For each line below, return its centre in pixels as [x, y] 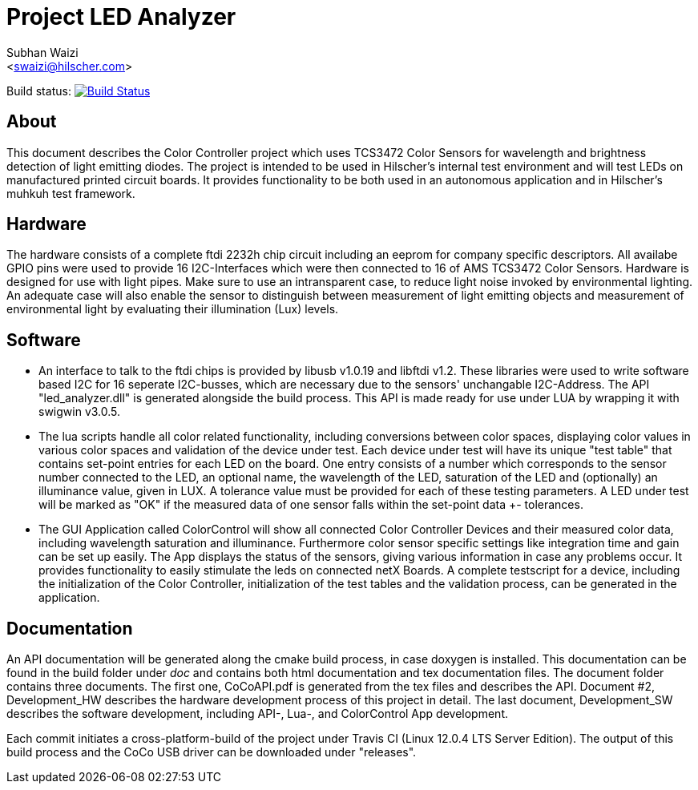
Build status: [39, 91]
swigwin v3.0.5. [80, 412]
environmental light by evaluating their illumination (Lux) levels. [173, 309]
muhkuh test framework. [71, 193]
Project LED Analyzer [121, 17]
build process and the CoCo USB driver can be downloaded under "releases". [212, 752]
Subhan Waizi [42, 52]
